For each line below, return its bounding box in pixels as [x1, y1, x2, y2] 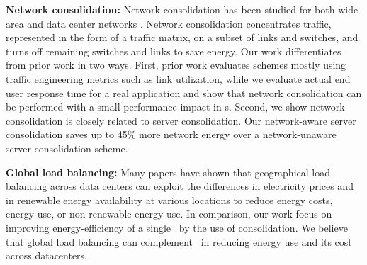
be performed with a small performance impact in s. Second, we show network [6, 99, 345, 114]
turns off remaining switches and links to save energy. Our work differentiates [6, 43, 341, 58]
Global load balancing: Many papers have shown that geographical [6, 164, 309, 179]
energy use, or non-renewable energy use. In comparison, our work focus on [6, 206, 332, 221]
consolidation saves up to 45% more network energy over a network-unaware [6, 127, 337, 142]
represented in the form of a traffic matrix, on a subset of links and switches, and [6, 30, 358, 45]
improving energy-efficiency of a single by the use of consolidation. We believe [6, 220, 348, 235]
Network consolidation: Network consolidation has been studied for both [6, 2, 335, 16]
